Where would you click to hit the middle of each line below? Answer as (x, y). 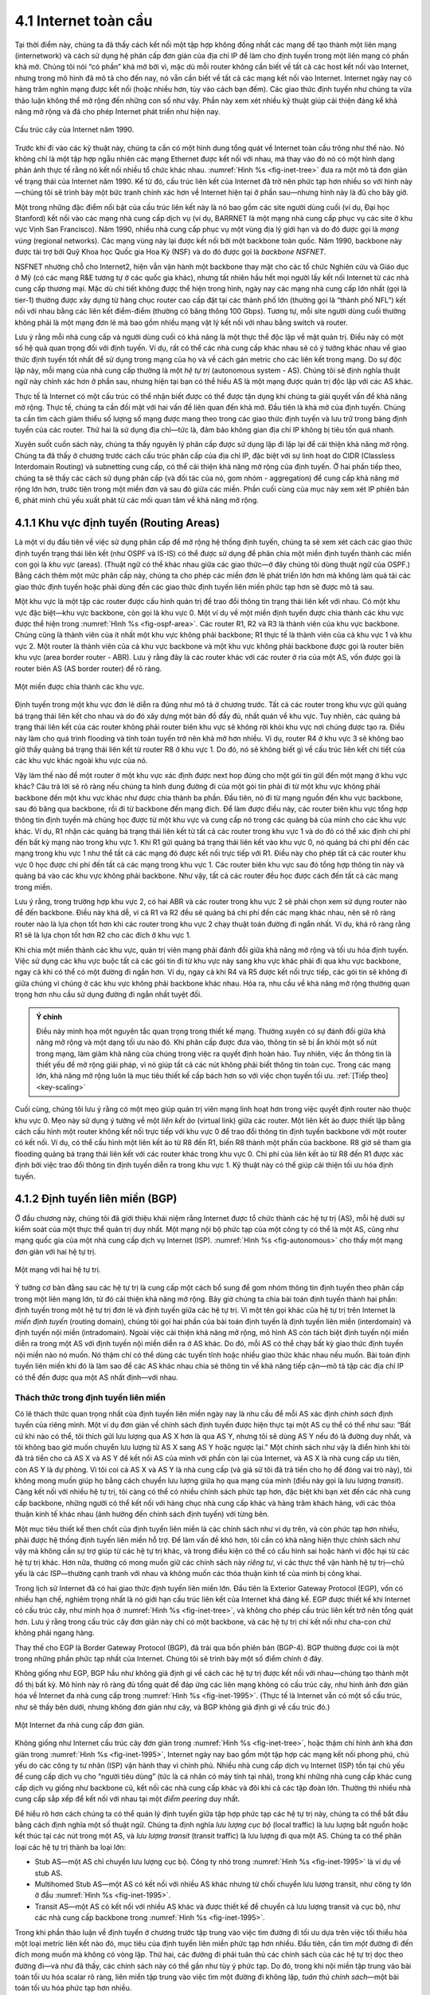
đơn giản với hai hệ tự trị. (55, 1251)
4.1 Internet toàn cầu (84, 21)
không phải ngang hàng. (55, 1633)
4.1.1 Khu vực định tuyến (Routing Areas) (117, 523)
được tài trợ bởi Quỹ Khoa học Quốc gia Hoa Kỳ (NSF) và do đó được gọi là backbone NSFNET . (170, 252)
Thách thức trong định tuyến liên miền (90, 1398)
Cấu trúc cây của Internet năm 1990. (74, 130)
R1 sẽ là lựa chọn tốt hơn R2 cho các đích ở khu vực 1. (103, 935)
